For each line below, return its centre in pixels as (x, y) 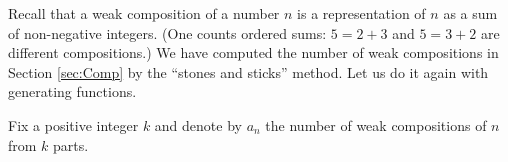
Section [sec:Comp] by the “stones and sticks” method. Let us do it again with (248, 71)
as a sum (470, 13)
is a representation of (361, 13)
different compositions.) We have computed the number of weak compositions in (253, 52)
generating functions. (72, 91)
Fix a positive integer (73, 124)
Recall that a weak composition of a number (144, 13)
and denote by (198, 124)
